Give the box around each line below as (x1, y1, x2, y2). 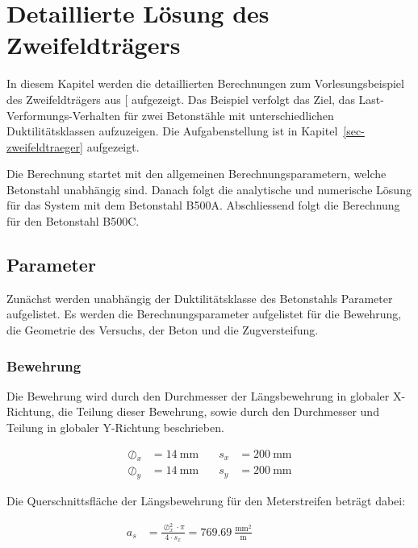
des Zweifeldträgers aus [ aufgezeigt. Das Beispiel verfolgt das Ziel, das (6, 90, 355, 107)
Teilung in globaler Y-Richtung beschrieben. (6, 419, 224, 436)
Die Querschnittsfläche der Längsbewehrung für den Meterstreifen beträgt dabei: (6, 492, 406, 509)
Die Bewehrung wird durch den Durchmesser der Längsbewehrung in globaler (6, 387, 390, 404)
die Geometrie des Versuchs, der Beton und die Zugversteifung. (6, 322, 319, 338)
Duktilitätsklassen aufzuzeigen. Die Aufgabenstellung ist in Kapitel (6, 122, 338, 139)
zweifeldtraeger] (6, 138, 83, 155)
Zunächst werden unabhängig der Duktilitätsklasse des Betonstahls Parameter (6, 289, 393, 306)
